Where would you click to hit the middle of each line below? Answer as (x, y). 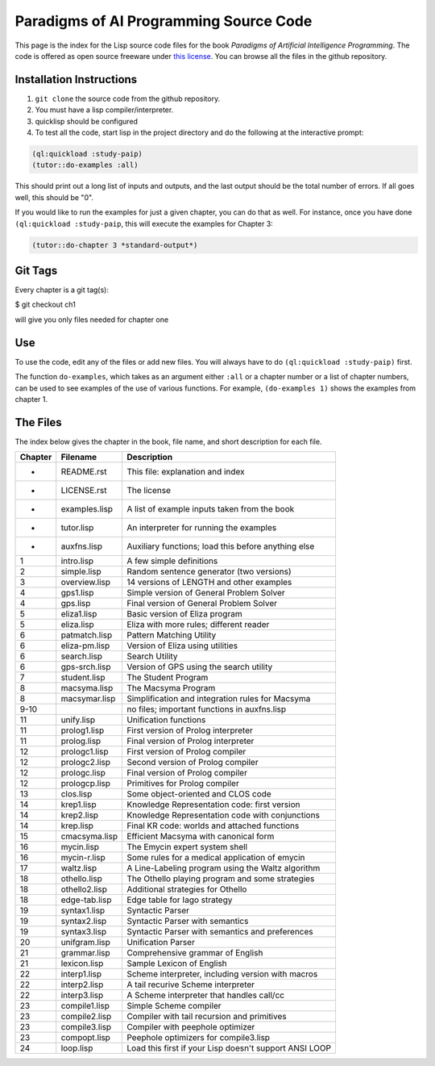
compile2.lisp (86, 1017)
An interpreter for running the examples (201, 528)
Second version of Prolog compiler (192, 763)
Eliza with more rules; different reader (198, 625)
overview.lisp (86, 583)
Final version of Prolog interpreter (190, 741)
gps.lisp (76, 604)
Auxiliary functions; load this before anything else (220, 546)
